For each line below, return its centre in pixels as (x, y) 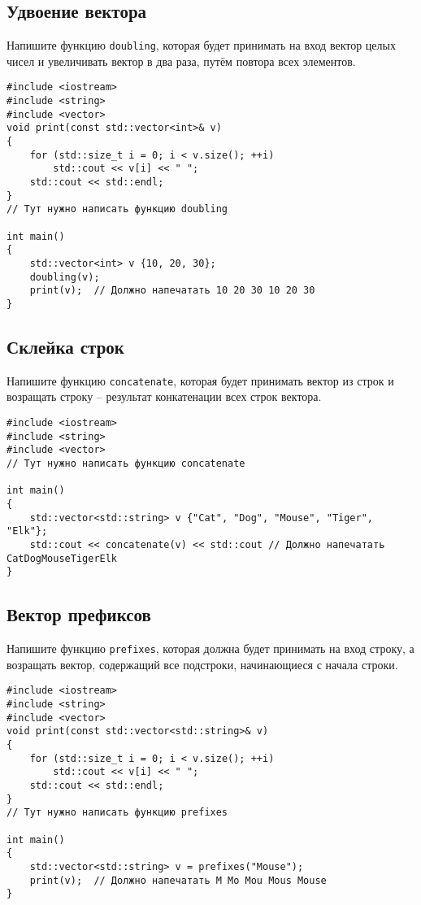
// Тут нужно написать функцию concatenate (126, 464)
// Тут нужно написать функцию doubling (117, 209)
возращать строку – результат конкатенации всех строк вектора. (164, 396)
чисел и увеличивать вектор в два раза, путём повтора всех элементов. (181, 61)
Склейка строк (65, 346)
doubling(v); (65, 277)
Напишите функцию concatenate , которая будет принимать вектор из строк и (200, 380)
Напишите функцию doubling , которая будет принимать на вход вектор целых (201, 45)
